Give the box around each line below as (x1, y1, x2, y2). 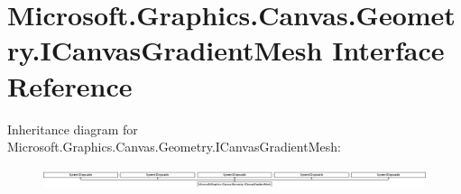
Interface (332, 32, 445, 69)
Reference (7, 67, 133, 104)
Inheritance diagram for (7, 119, 138, 138)
